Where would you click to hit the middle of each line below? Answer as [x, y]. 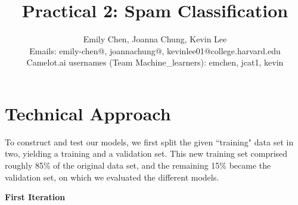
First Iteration [35, 197]
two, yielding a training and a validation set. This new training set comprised [146, 153]
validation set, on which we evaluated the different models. [112, 177]
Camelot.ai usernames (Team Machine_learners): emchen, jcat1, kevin [155, 62]
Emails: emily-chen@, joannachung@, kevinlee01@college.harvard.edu [155, 50]
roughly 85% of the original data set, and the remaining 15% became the [138, 165]
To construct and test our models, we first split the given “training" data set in [149, 142]
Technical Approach [88, 113]
